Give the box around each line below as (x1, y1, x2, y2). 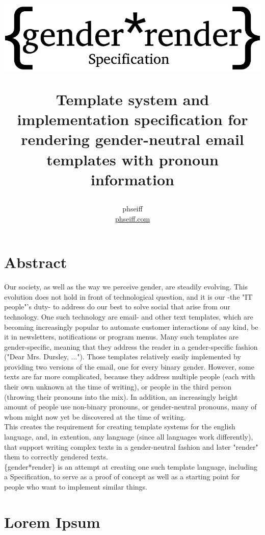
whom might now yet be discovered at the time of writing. (4, 411, 186, 422)
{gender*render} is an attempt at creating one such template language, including (4, 461, 257, 472)
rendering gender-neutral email (21, 129, 244, 150)
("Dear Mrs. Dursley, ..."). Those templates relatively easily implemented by (4, 351, 241, 362)
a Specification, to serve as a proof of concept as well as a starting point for (4, 471, 240, 482)
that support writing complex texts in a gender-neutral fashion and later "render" (4, 441, 258, 452)
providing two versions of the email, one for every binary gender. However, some (4, 361, 254, 372)
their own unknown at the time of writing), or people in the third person (4, 381, 231, 392)
